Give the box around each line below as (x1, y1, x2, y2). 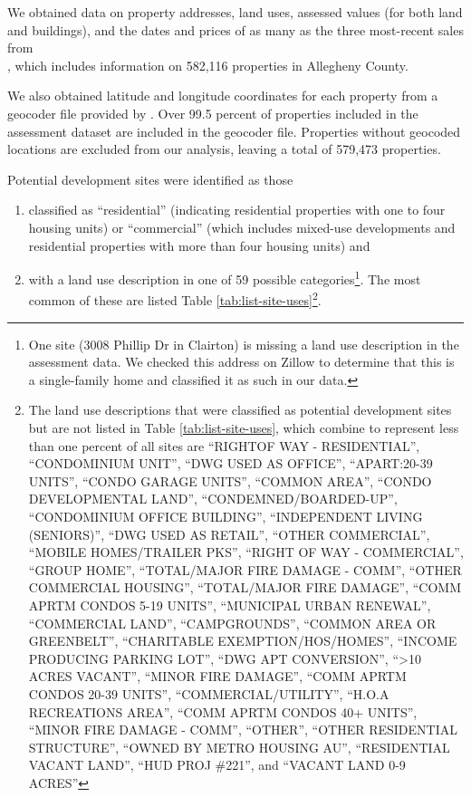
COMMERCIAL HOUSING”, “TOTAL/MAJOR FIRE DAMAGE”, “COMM (28, 578, 461, 597)
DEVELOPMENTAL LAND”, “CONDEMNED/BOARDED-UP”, (28, 489, 398, 508)
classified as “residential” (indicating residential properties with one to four (28, 200, 446, 219)
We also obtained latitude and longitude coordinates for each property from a (7, 86, 438, 105)
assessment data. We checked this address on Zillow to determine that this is (28, 352, 455, 371)
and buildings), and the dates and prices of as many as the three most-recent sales (7, 20, 464, 39)
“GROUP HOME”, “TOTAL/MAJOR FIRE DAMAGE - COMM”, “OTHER (28, 560, 462, 579)
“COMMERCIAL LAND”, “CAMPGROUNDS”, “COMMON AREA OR (28, 613, 437, 632)
